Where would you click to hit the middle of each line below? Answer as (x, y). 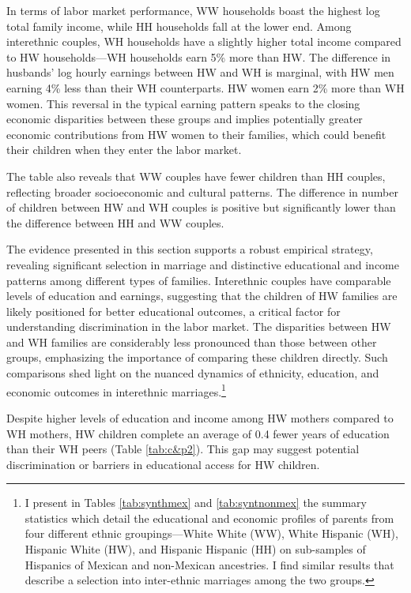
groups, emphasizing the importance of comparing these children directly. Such (197, 357)
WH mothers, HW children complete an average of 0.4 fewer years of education (198, 433)
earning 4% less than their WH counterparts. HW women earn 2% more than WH (205, 87)
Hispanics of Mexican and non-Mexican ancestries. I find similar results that (209, 564)
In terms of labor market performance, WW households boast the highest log (193, 10)
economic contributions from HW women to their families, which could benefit (196, 134)
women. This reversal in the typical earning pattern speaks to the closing (183, 103)
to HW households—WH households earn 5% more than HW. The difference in (199, 56)
